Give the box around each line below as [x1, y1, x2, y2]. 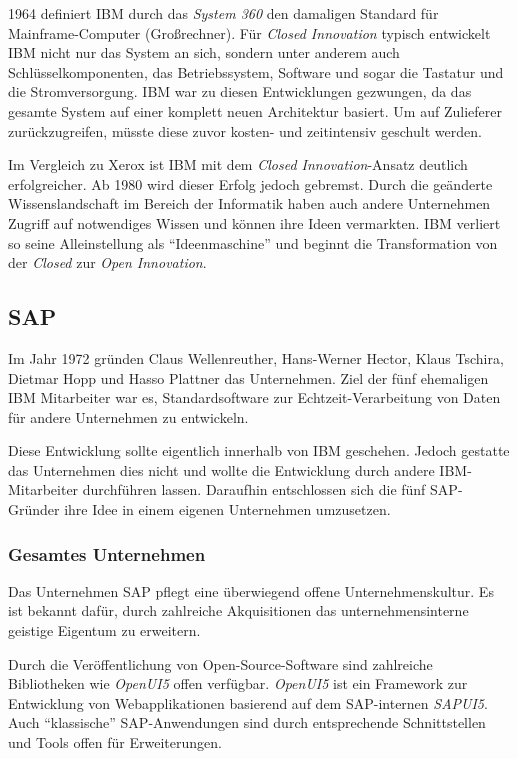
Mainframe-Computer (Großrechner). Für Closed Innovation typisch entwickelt [8, 22, 491, 43]
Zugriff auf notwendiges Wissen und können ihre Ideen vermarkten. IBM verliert [8, 212, 501, 233]
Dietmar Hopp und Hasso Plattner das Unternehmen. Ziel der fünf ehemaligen [8, 367, 489, 388]
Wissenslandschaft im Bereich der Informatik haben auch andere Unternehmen [8, 193, 491, 214]
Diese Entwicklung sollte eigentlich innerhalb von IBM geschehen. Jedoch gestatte [8, 440, 510, 461]
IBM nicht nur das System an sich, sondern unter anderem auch [8, 42, 400, 63]
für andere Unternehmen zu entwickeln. [8, 406, 249, 427]
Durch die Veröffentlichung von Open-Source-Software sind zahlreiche [8, 653, 433, 674]
